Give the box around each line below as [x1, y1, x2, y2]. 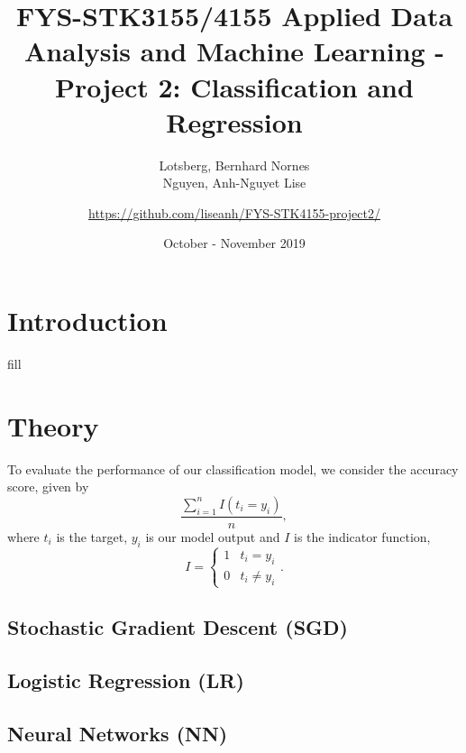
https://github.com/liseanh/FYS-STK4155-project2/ [88, 203, 380, 222]
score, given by [7, 477, 89, 496]
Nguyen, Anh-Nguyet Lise [162, 173, 306, 192]
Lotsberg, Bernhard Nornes [159, 155, 310, 174]
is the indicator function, [294, 527, 431, 546]
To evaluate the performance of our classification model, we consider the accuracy [7, 459, 459, 478]
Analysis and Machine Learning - [23, 32, 445, 69]
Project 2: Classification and [55, 68, 414, 105]
